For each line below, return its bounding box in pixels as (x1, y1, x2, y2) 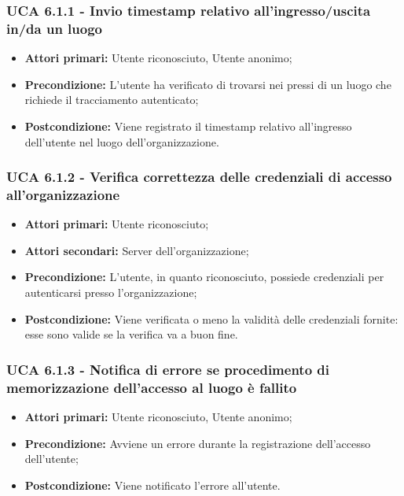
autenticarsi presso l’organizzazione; (24, 284, 197, 301)
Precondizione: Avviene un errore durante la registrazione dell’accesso (24, 435, 371, 451)
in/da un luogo (6, 18, 103, 38)
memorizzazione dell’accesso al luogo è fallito (6, 377, 297, 397)
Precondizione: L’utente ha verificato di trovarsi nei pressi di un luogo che (24, 76, 391, 92)
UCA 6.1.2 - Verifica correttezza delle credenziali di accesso (6, 167, 392, 187)
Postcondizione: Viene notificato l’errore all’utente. (24, 476, 281, 493)
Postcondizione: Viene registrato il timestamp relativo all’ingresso (24, 117, 352, 134)
